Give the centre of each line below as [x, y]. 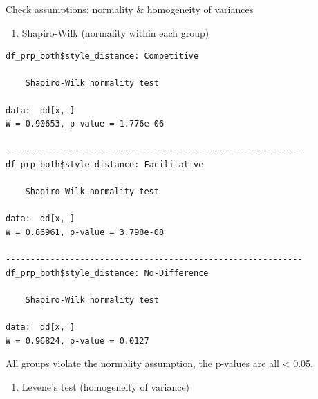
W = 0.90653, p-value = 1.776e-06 [85, 124]
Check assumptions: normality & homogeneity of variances [130, 9]
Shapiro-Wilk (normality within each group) [115, 32]
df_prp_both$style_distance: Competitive [102, 56]
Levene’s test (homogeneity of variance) [106, 386]
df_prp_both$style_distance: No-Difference [107, 273]
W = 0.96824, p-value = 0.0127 [77, 341]
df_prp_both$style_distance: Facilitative [105, 164]
